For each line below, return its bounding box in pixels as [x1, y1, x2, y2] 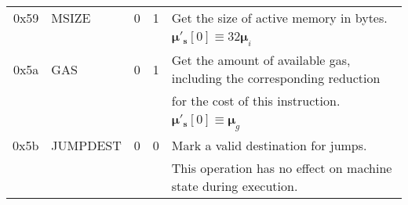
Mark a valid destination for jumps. [171, 136, 367, 155]
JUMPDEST [51, 136, 122, 155]
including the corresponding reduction [171, 69, 381, 88]
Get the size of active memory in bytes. [171, 9, 388, 27]
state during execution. [171, 177, 298, 196]
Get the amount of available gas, [171, 51, 351, 70]
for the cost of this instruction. [171, 92, 341, 110]
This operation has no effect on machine [171, 159, 392, 178]
